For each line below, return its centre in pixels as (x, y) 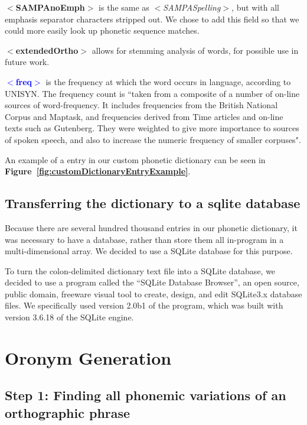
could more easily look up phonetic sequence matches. (102, 30)
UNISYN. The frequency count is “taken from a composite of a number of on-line (152, 93)
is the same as (124, 7)
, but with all (255, 7)
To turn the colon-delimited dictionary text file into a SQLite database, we (140, 270)
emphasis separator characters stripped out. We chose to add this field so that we (152, 19)
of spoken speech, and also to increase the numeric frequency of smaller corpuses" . (153, 139)
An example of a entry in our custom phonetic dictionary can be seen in (135, 159)
